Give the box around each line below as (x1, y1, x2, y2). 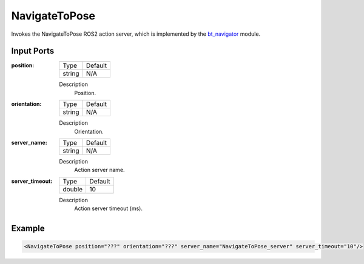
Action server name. (74, 167, 125, 174)
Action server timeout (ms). (74, 205, 143, 212)
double (62, 185, 83, 193)
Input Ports (11, 46, 55, 56)
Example (11, 223, 45, 233)
